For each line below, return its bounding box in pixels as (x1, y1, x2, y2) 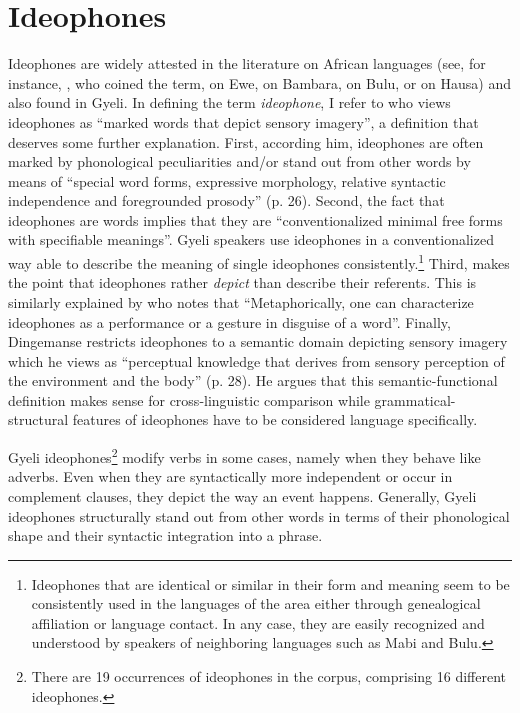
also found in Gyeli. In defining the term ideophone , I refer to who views (8, 92, 451, 113)
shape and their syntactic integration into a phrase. (8, 525, 323, 546)
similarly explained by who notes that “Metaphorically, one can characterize (8, 291, 474, 312)
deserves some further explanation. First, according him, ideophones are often (8, 131, 484, 152)
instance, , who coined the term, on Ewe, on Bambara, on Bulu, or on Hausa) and (8, 72, 511, 93)
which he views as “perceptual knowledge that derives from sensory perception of (8, 350, 505, 371)
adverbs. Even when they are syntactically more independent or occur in (8, 466, 453, 487)
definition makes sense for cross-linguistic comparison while (8, 389, 370, 410)
